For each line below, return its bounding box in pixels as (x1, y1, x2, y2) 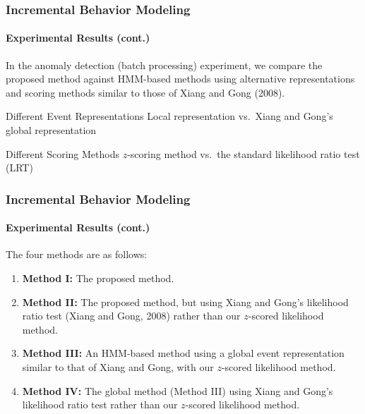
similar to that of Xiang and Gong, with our (22, 360, 214, 374)
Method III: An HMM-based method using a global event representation (22, 346, 345, 360)
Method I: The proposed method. (22, 271, 174, 286)
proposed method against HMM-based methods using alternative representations (6, 71, 355, 86)
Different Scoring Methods (6, 146, 119, 161)
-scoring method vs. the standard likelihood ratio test (127, 146, 360, 161)
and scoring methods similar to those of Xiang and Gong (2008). (6, 85, 285, 99)
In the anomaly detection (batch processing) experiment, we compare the (6, 57, 323, 72)
